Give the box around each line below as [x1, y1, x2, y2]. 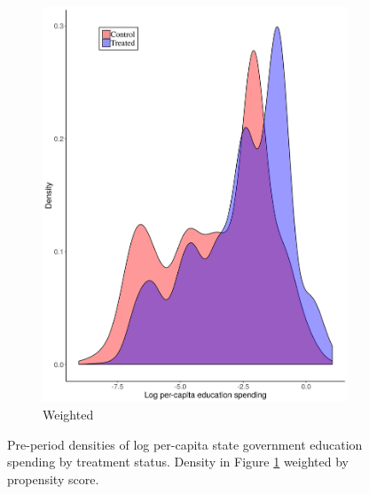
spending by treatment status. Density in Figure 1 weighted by [7, 452, 349, 471]
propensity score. [7, 469, 99, 488]
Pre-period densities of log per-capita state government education [7, 435, 363, 453]
